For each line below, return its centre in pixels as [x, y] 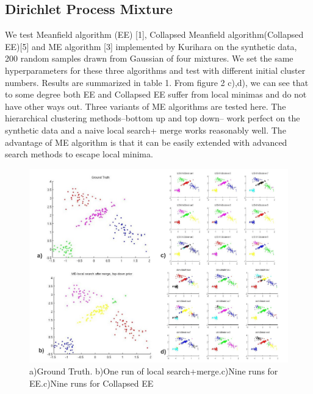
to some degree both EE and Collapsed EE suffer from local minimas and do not [156, 94]
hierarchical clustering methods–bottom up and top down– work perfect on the [153, 118]
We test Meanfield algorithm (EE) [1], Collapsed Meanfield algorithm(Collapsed [154, 34]
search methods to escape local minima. [79, 154]
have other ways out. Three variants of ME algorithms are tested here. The [146, 106]
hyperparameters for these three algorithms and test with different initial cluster [155, 70]
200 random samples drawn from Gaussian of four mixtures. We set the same [149, 58]
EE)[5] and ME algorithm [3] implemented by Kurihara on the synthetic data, [151, 46]
